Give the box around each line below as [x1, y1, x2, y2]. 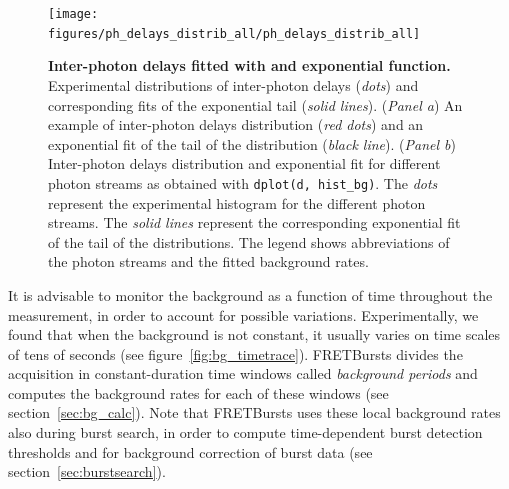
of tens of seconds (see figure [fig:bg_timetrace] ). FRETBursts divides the [8, 343, 463, 364]
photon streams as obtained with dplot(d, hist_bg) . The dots [48, 172, 438, 193]
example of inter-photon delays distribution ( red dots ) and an [48, 114, 424, 135]
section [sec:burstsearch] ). [8, 461, 166, 482]
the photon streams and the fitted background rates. [48, 251, 369, 272]
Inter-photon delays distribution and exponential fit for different [48, 153, 441, 174]
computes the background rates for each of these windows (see [8, 382, 389, 403]
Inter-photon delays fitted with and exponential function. [48, 55, 451, 76]
